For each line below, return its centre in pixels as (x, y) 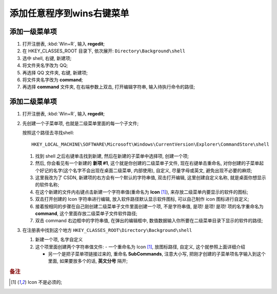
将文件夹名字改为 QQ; (45, 65)
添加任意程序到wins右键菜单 (69, 13)
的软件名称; (47, 185)
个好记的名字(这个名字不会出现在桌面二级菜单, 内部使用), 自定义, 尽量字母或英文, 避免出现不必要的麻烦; (144, 170)
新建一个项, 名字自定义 (59, 240)
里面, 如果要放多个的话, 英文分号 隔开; (88, 261)
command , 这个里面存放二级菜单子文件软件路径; (86, 213)
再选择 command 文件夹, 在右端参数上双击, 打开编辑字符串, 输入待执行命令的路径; (109, 87)
